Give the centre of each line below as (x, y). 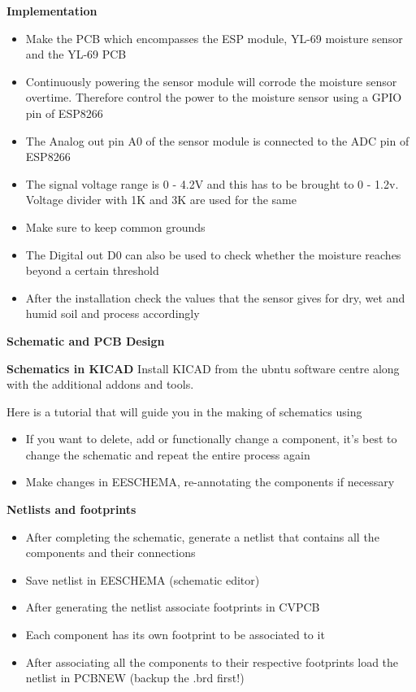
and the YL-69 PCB (76, 54)
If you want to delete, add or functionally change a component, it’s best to (211, 439)
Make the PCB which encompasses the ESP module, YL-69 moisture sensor (214, 38)
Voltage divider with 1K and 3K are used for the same (161, 200)
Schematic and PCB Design (86, 340)
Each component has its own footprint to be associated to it (175, 635)
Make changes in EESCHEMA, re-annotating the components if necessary (210, 482)
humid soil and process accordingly (113, 313)
